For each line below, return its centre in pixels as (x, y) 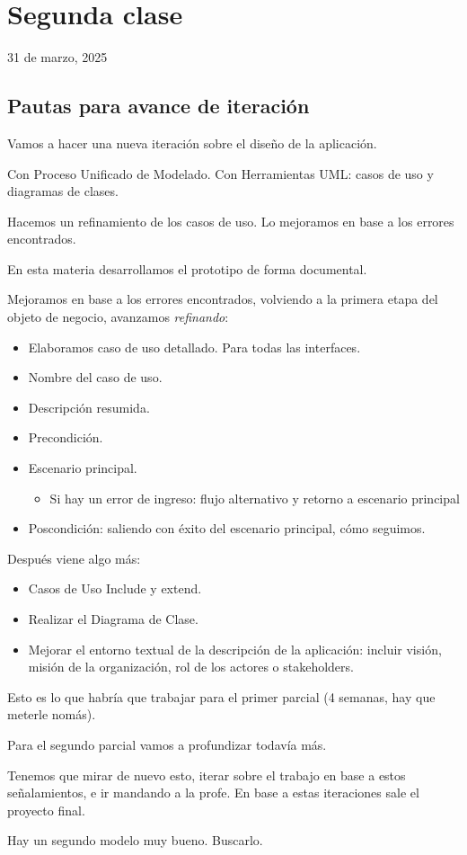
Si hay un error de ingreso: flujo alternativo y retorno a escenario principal (255, 498)
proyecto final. (46, 810)
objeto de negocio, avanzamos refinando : (118, 317)
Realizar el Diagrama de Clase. (113, 619)
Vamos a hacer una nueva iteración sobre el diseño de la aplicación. (192, 142)
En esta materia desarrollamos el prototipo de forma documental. (187, 268)
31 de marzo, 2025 (57, 57)
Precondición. (66, 437)
